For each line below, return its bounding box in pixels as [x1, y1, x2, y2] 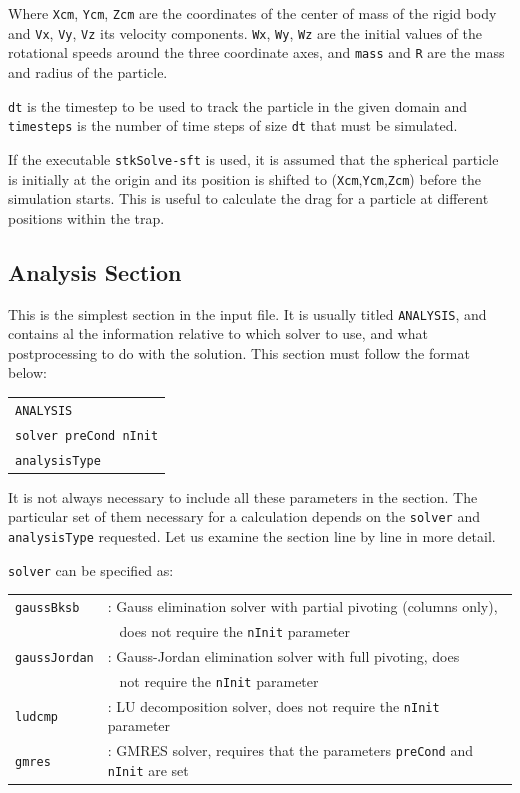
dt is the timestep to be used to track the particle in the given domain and [8, 95, 468, 116]
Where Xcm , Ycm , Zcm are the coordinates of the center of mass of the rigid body [8, 3, 497, 23]
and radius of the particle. [8, 61, 168, 82]
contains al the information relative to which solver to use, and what [8, 323, 428, 344]
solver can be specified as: [8, 559, 174, 580]
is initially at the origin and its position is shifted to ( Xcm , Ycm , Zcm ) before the [8, 168, 481, 189]
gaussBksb [15, 601, 80, 616]
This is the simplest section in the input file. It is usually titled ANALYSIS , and [8, 303, 487, 324]
